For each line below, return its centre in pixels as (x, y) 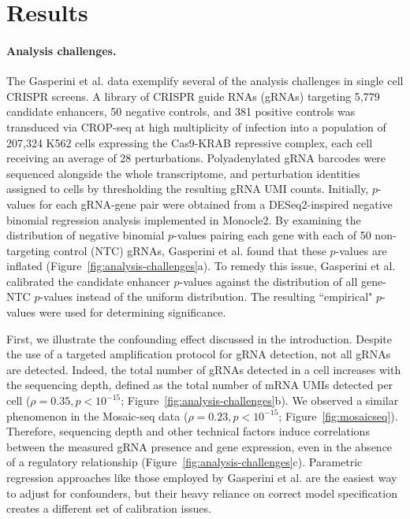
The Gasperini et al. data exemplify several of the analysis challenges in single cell (205, 81)
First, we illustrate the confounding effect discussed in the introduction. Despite (199, 338)
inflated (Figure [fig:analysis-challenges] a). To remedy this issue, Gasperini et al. (201, 266)
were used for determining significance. (132, 312)
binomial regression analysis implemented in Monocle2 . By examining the (184, 219)
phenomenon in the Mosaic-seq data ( (97, 415)
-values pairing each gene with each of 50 (272, 235)
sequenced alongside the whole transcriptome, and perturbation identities (183, 173)
